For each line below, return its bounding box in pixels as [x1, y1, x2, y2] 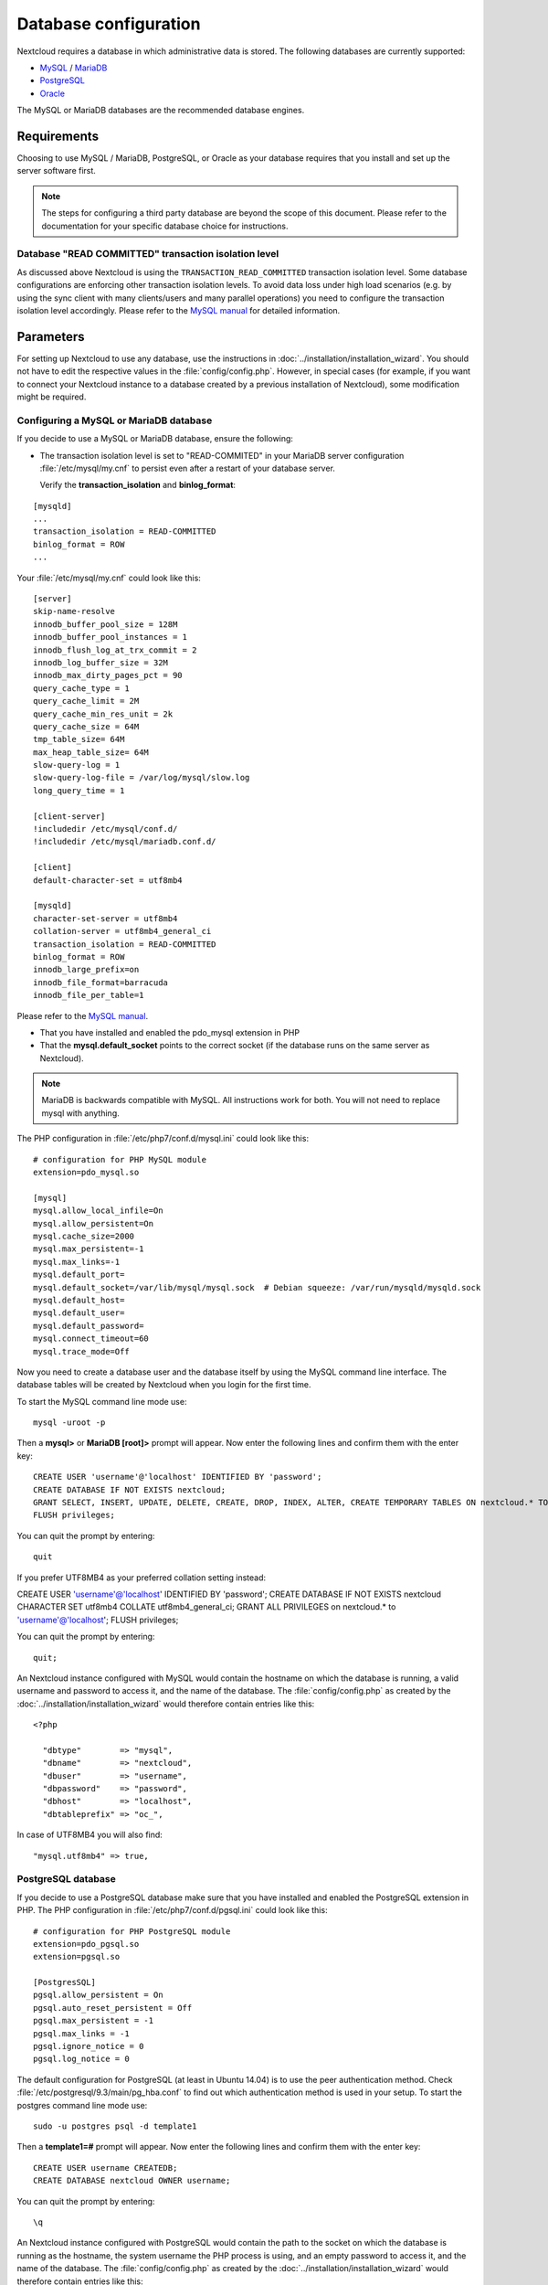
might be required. [16, 391, 87, 402]
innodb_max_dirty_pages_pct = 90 [33, 670, 183, 681]
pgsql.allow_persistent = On [33, 1990, 163, 2001]
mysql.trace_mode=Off [33, 1346, 130, 1356]
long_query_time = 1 [33, 785, 125, 795]
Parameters [16, 329, 85, 345]
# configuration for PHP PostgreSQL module [33, 1926, 231, 1937]
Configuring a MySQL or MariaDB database [16, 414, 213, 427]
